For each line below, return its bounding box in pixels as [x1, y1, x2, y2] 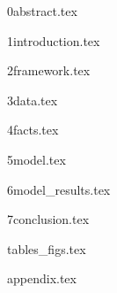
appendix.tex [7, 269, 77, 288]
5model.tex [7, 150, 66, 168]
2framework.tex [7, 61, 91, 80]
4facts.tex [7, 120, 59, 139]
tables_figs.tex [7, 239, 86, 258]
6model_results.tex [7, 180, 111, 198]
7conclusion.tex [7, 210, 90, 228]
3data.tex [7, 90, 58, 109]
